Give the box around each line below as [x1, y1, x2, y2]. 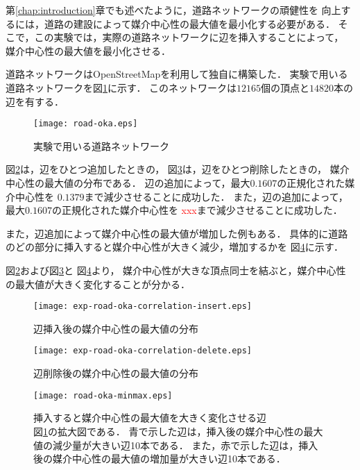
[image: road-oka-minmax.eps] [33, 390, 173, 401]
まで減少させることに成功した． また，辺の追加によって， [84, 189, 348, 203]
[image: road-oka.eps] [33, 119, 138, 129]
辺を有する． [6, 94, 64, 108]
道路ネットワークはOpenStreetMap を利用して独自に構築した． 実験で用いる [6, 67, 348, 81]
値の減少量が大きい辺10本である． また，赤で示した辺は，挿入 [33, 437, 318, 452]
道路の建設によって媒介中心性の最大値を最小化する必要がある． [44, 16, 335, 31]
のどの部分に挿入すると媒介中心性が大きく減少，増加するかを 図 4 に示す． [6, 240, 344, 254]
